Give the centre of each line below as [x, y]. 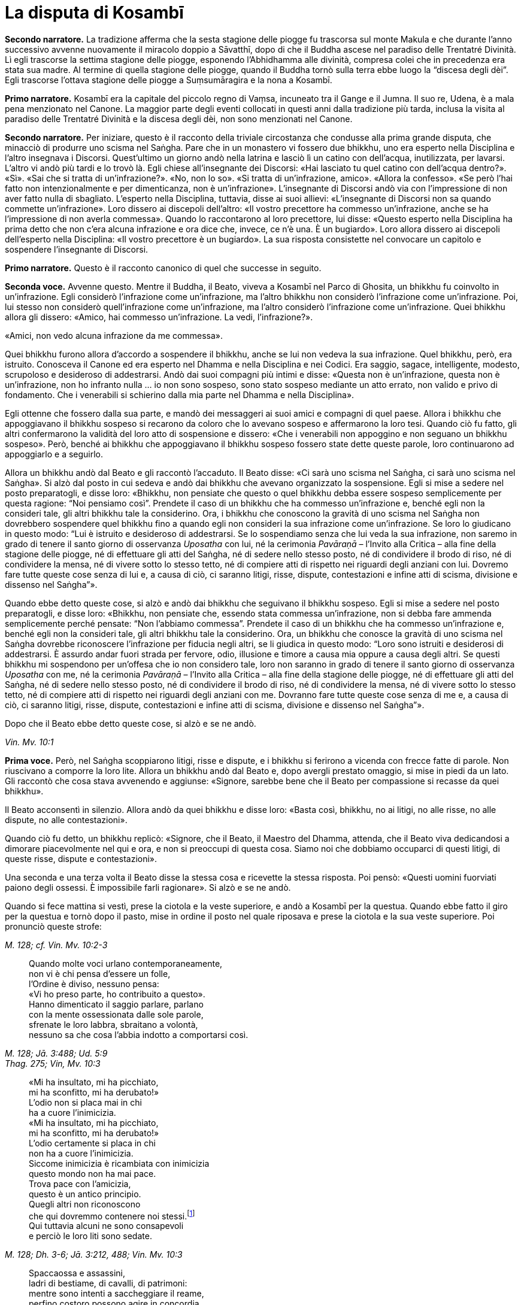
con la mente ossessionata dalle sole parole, [116, 1014]
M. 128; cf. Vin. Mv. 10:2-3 [56, 945]
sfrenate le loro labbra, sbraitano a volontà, [113, 1024]
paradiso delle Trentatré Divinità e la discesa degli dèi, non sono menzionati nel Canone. [179, 119]
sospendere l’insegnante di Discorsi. [77, 249]
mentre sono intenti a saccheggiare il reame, [116, 1294]
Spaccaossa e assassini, [77, 1273]
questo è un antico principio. [85, 1194]
